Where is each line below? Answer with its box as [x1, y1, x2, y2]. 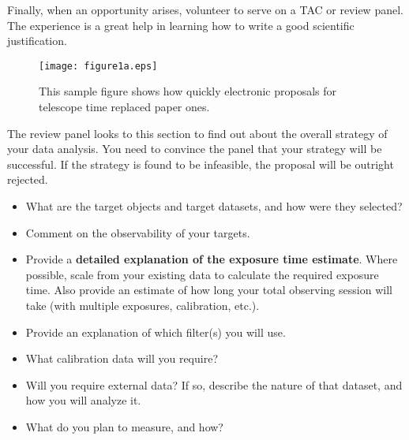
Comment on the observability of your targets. [25, 224, 250, 241]
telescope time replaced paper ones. [39, 99, 210, 115]
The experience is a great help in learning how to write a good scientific [7, 17, 355, 33]
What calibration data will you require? [25, 350, 219, 367]
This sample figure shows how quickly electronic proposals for [39, 83, 337, 99]
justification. [7, 32, 67, 49]
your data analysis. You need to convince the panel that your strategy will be [7, 140, 382, 157]
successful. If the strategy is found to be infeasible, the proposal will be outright [7, 155, 394, 172]
